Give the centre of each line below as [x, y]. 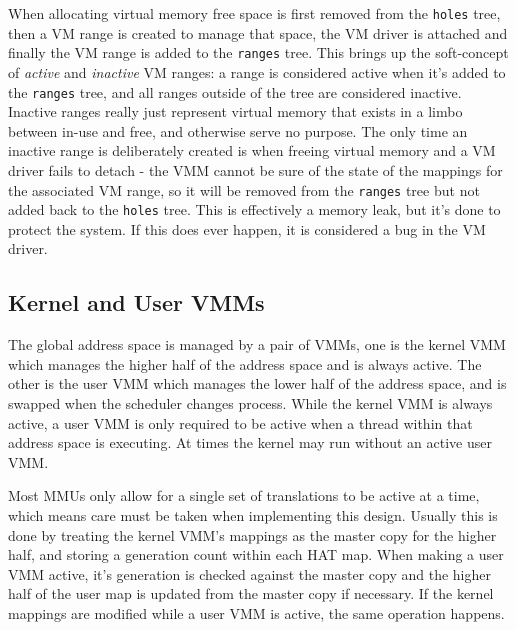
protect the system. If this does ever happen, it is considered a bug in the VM [247, 228]
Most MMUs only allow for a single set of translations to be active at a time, [244, 495]
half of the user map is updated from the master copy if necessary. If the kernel [251, 593]
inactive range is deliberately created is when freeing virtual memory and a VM [252, 150]
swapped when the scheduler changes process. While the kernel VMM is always [250, 403]
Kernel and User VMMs [136, 302]
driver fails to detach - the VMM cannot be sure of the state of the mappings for [255, 169]
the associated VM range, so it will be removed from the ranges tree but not [244, 189]
